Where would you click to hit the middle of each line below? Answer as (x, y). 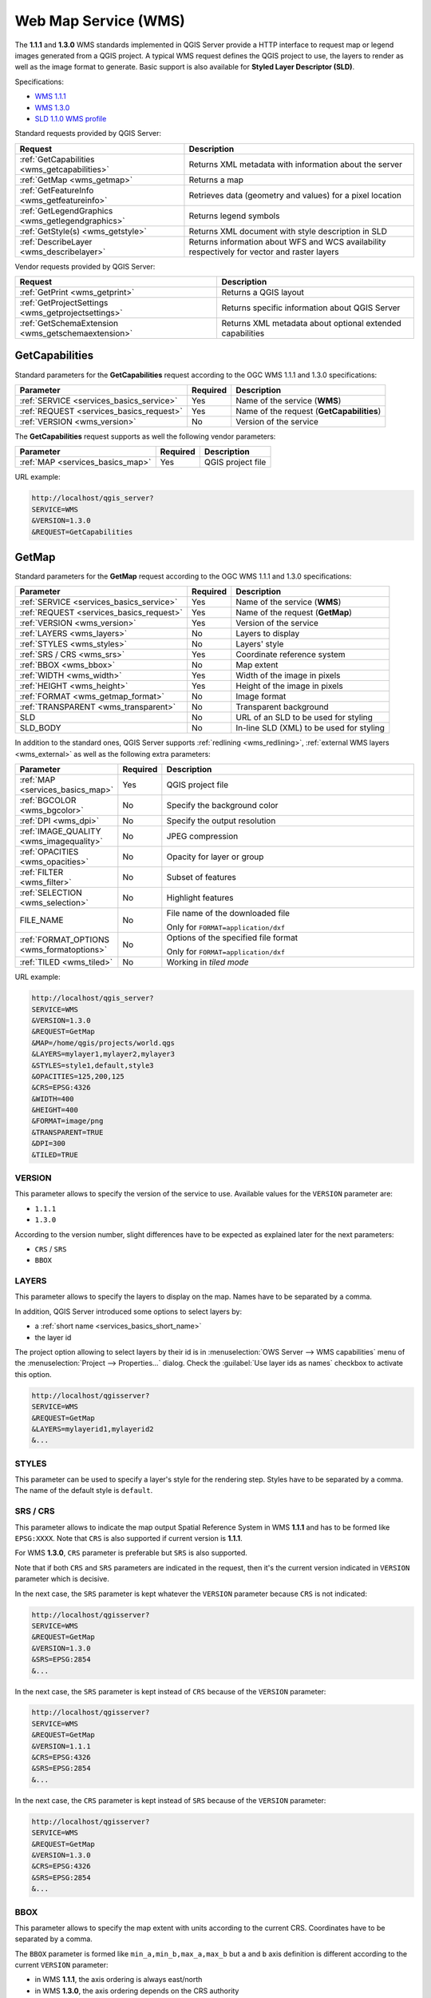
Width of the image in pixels (288, 675)
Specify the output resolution (221, 821)
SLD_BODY (40, 728)
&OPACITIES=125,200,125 (78, 1076)
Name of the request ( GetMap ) (294, 613)
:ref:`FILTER (42, 873)
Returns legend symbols (234, 216)
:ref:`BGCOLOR (48, 801)
